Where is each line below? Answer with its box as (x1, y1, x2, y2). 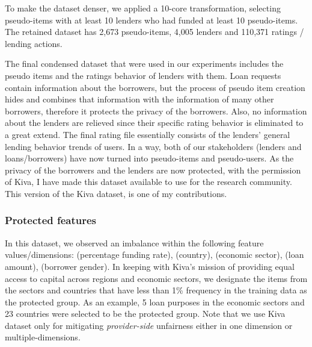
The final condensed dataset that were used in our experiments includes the (5, 57, 284, 70)
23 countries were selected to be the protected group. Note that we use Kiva (5, 307, 286, 320)
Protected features (5, 213, 97, 228)
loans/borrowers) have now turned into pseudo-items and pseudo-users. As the (5, 152, 294, 164)
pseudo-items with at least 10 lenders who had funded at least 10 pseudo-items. (5, 13, 298, 26)
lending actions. (5, 37, 63, 49)
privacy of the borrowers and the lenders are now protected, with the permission (5, 163, 301, 176)
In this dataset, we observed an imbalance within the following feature (5, 236, 264, 249)
